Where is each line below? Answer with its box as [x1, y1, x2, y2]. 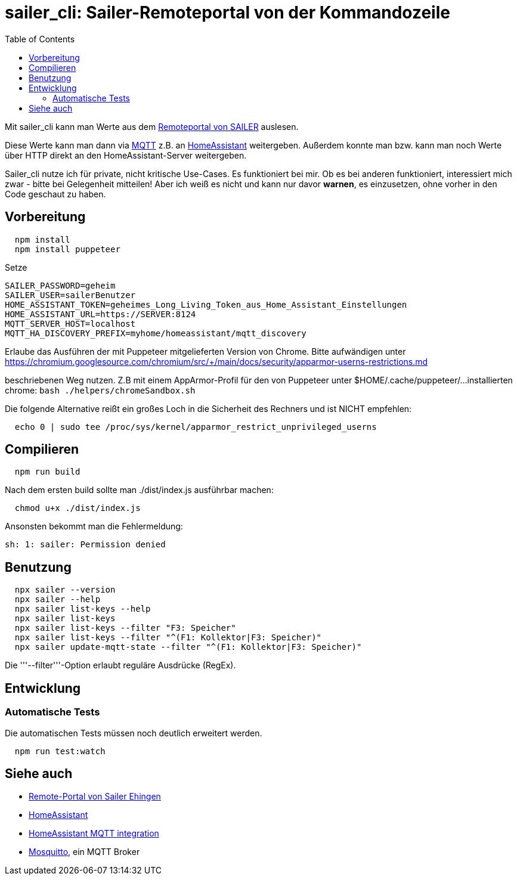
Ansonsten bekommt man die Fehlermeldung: [5, 521, 183, 532]
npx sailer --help [14, 594, 101, 605]
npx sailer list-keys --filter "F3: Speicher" [14, 623, 236, 633]
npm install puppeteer [14, 244, 120, 254]
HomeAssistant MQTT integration [29, 828, 159, 839]
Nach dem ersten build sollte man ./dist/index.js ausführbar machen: [5, 485, 274, 495]
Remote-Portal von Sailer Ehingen [29, 791, 161, 802]
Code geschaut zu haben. [5, 188, 106, 199]
